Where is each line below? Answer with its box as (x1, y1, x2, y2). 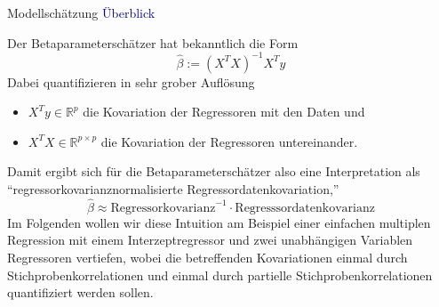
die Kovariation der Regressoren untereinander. (100, 132, 358, 150)
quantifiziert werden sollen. (7, 283, 154, 302)
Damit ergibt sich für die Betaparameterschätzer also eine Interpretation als (7, 162, 420, 181)
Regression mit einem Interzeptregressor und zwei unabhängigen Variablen (7, 230, 413, 249)
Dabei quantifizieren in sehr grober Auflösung (7, 72, 255, 91)
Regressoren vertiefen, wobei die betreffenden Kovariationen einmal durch (7, 248, 408, 267)
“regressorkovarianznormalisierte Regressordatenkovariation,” (7, 180, 339, 198)
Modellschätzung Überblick (7, 4, 156, 21)
